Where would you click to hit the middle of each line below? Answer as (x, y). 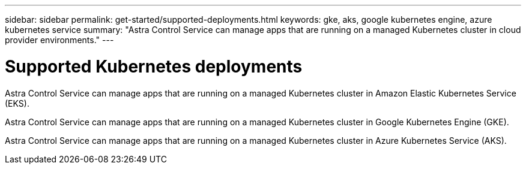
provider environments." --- (59, 40)
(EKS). (17, 103)
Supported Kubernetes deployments (154, 66)
